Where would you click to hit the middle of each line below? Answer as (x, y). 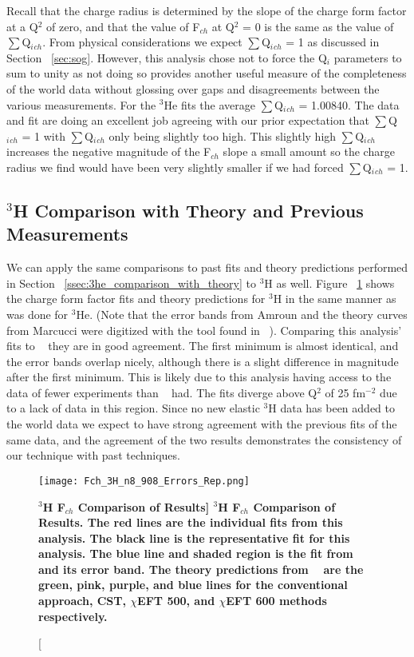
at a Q (22, 26)
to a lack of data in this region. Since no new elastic (133, 408)
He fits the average (209, 104)
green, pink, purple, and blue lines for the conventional (193, 585)
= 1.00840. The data (349, 104)
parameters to (368, 57)
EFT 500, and (176, 601)
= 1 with (43, 135)
